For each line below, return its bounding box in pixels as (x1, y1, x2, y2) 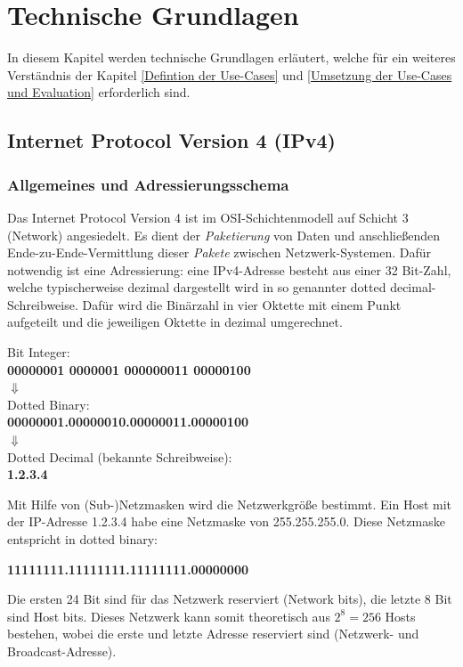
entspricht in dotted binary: (7, 530, 158, 548)
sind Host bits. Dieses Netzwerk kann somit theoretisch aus (7, 606, 330, 625)
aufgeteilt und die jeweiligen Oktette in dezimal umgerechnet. (7, 313, 343, 331)
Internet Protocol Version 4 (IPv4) (7, 126, 336, 154)
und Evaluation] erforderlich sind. (7, 83, 191, 102)
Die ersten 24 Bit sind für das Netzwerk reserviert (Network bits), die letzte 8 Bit (7, 590, 452, 608)
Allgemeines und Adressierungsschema (7, 173, 289, 195)
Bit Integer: (7, 343, 70, 362)
